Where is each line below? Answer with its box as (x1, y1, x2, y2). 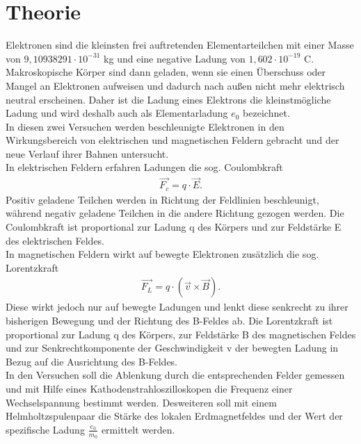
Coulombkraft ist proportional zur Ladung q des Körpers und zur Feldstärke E (6, 219, 342, 233)
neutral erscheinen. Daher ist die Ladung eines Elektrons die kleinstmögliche (6, 92, 331, 106)
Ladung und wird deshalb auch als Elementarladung (6, 106, 228, 120)
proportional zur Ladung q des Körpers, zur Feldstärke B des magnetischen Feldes (6, 327, 356, 341)
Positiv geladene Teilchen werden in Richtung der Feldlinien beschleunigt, (6, 192, 319, 206)
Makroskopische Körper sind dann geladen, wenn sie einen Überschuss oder (6, 65, 326, 79)
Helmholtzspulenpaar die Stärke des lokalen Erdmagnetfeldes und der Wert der (6, 409, 343, 423)
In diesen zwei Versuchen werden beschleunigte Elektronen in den (6, 119, 284, 133)
